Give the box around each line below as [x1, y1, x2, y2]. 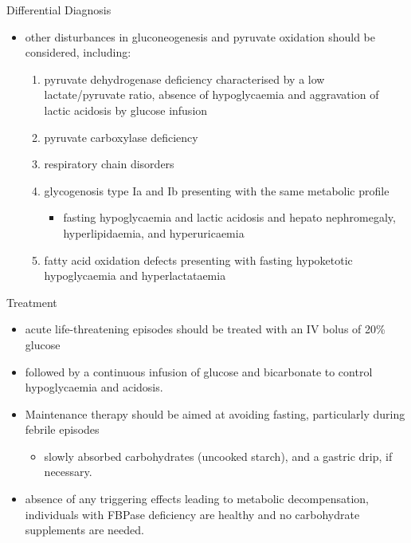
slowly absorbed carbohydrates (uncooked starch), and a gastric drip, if [44, 447, 393, 464]
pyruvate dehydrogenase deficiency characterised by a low [44, 70, 325, 87]
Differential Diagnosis [6, 2, 112, 18]
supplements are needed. [25, 521, 144, 538]
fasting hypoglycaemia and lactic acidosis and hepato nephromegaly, [63, 209, 396, 226]
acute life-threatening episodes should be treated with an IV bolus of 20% [25, 321, 386, 337]
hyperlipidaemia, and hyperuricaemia [63, 224, 245, 241]
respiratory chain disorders [44, 155, 174, 172]
